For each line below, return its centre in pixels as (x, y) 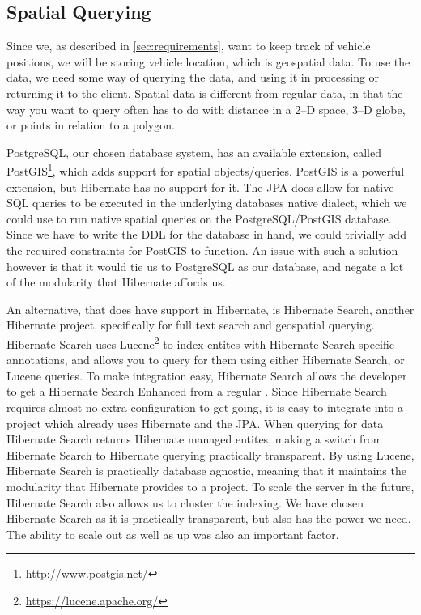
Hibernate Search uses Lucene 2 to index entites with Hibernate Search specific (200, 342)
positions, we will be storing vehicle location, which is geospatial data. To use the (208, 61)
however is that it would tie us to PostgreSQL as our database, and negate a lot (205, 266)
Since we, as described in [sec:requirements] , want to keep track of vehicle (189, 46)
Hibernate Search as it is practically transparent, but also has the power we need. (209, 518)
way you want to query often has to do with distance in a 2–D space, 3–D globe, (206, 109)
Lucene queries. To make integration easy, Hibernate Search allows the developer (207, 375)
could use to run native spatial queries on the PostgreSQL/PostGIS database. (199, 218)
